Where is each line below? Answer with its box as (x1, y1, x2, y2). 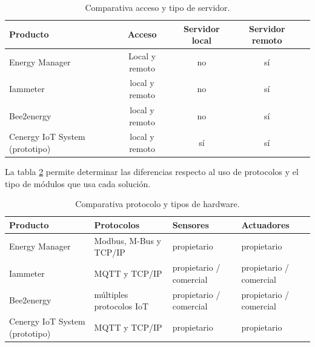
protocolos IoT (94, 300, 149, 312)
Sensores (172, 218, 209, 231)
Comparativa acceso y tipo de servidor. (85, 1, 230, 13)
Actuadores (241, 218, 290, 231)
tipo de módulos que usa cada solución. (5, 177, 151, 190)
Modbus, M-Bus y (94, 234, 161, 246)
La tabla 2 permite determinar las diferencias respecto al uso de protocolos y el (5, 165, 299, 178)
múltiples (94, 288, 128, 300)
